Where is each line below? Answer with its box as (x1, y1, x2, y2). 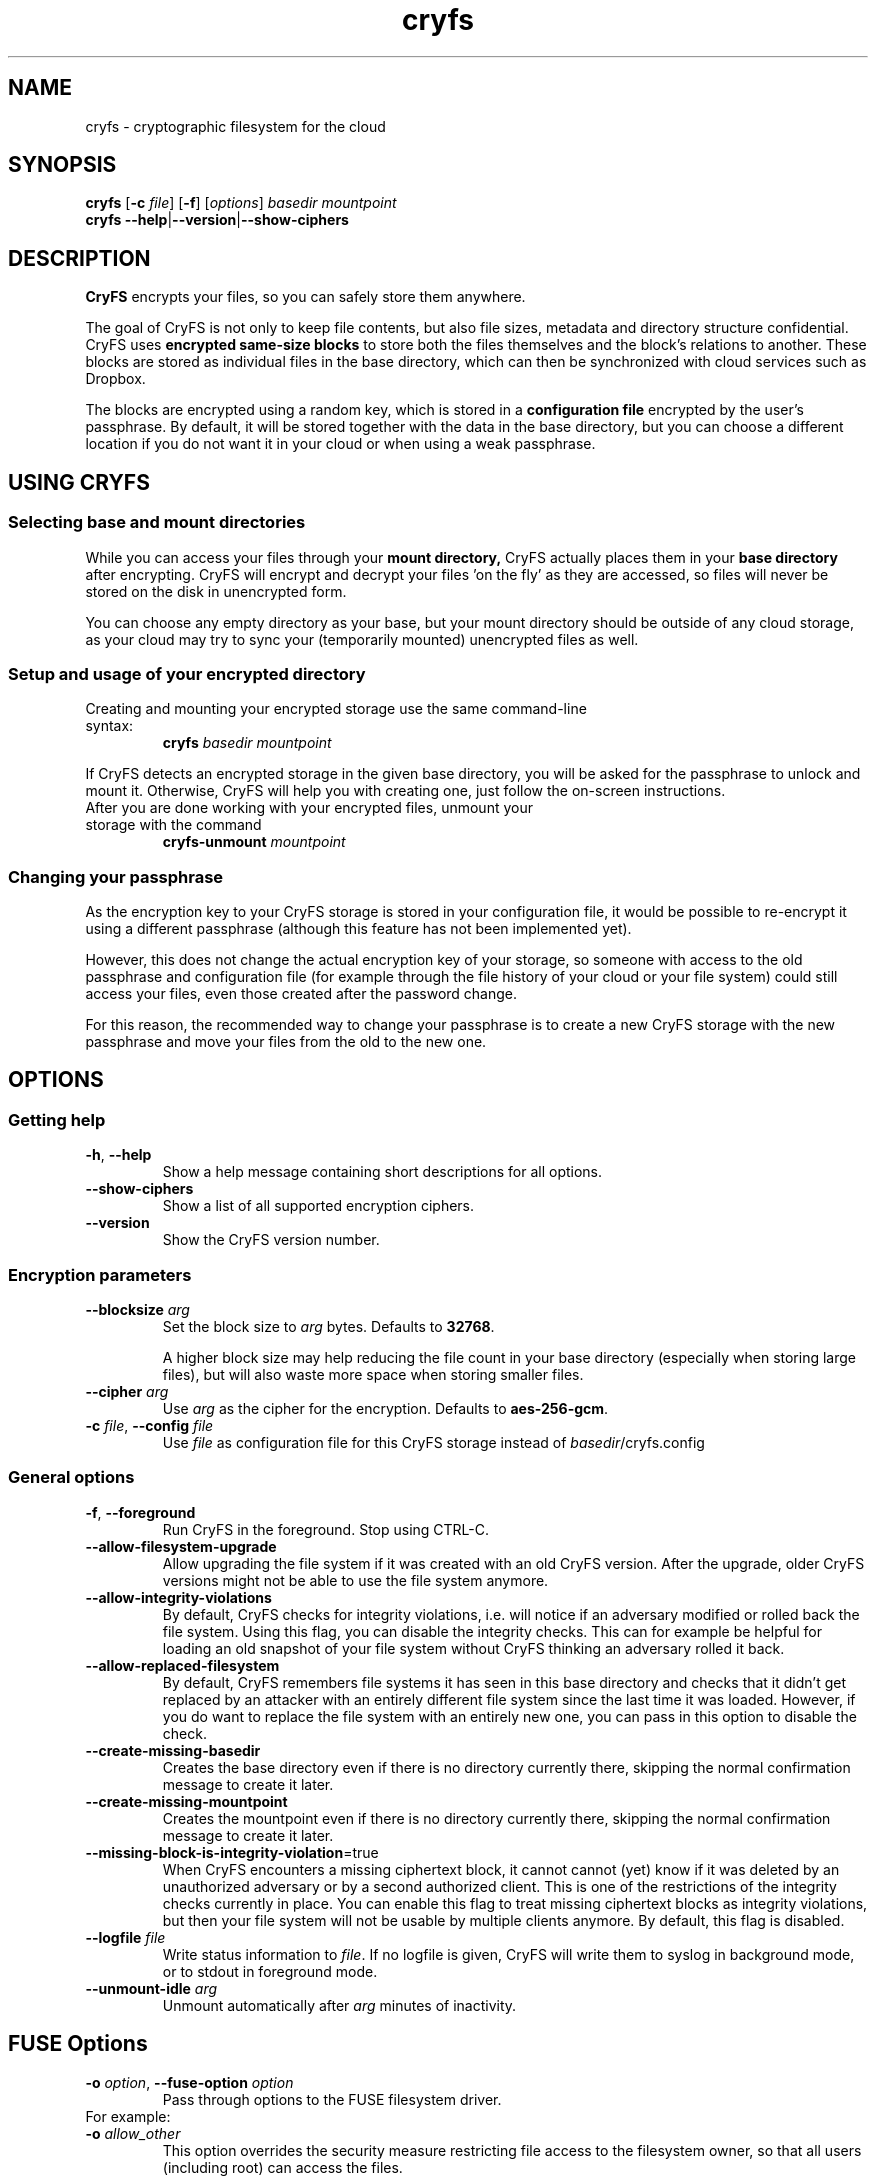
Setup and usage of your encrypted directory (8, 663, 366, 684)
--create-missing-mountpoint (85, 1792, 288, 1810)
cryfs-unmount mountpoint (162, 833, 346, 851)
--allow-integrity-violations (85, 1588, 272, 1606)
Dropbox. (85, 370, 146, 388)
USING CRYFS (8, 469, 150, 495)
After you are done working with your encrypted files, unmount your (85, 799, 533, 817)
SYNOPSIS (8, 152, 117, 178)
